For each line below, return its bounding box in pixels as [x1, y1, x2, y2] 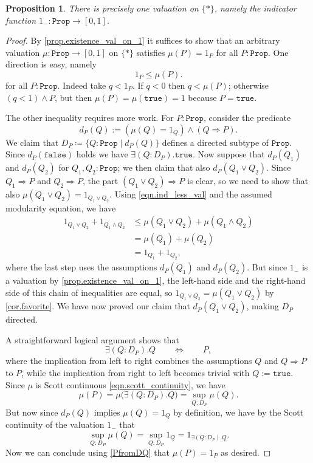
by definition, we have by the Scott [173, 405, 304, 418]
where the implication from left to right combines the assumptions [5, 354, 252, 367]
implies [94, 405, 120, 418]
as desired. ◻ [220, 445, 271, 458]
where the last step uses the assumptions [5, 261, 157, 273]
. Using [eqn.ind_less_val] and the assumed [109, 188, 272, 201]
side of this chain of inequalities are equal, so [5, 286, 173, 298]
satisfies [136, 46, 165, 58]
